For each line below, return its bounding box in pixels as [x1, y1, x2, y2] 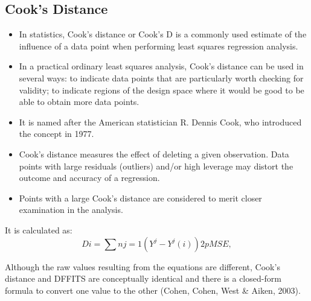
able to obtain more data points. [19, 95, 139, 108]
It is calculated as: [5, 223, 72, 236]
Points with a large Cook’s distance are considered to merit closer [19, 191, 262, 204]
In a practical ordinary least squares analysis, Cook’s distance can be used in [19, 60, 304, 72]
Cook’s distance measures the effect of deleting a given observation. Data [19, 147, 289, 160]
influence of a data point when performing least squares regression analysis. [19, 39, 298, 52]
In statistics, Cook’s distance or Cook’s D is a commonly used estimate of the [19, 28, 307, 40]
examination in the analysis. [19, 203, 123, 216]
